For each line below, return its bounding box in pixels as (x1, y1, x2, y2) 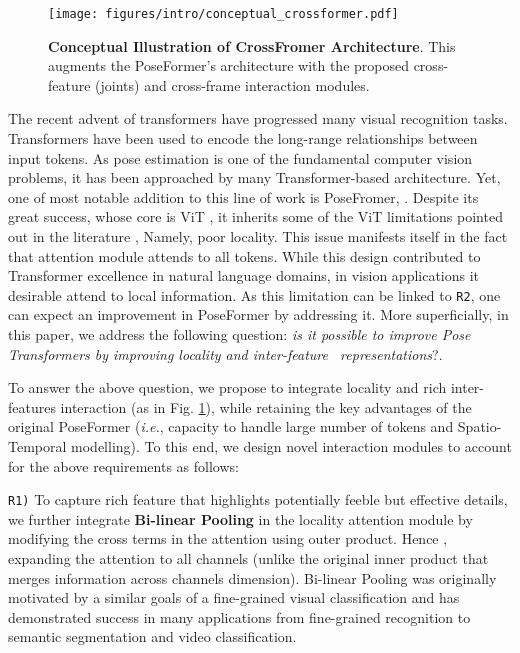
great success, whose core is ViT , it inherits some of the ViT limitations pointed (8, 206, 503, 227)
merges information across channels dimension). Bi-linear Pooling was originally (8, 567, 497, 588)
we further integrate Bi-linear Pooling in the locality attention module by (8, 508, 473, 529)
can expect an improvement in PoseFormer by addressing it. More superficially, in (8, 304, 509, 325)
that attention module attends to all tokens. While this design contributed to (8, 245, 481, 266)
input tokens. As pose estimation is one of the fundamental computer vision (8, 147, 473, 168)
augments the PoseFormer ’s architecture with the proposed (48, 55, 409, 76)
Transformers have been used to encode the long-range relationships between (8, 128, 478, 149)
